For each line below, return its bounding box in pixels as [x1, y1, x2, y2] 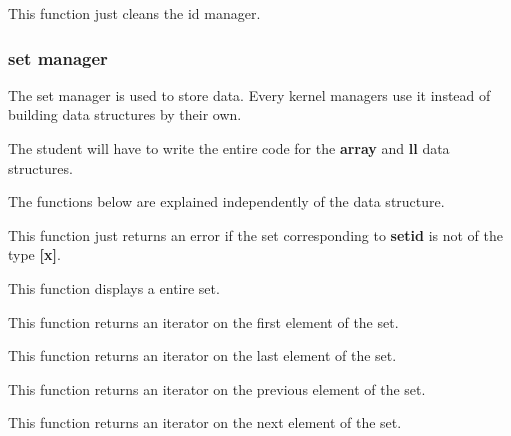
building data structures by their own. [8, 104, 242, 125]
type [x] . [8, 244, 61, 265]
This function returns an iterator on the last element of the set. [8, 345, 397, 366]
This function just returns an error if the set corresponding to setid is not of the [8, 224, 504, 245]
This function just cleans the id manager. [8, 3, 261, 23]
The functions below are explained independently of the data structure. [8, 191, 445, 212]
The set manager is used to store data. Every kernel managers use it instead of [8, 84, 491, 105]
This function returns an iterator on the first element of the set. [8, 311, 399, 332]
